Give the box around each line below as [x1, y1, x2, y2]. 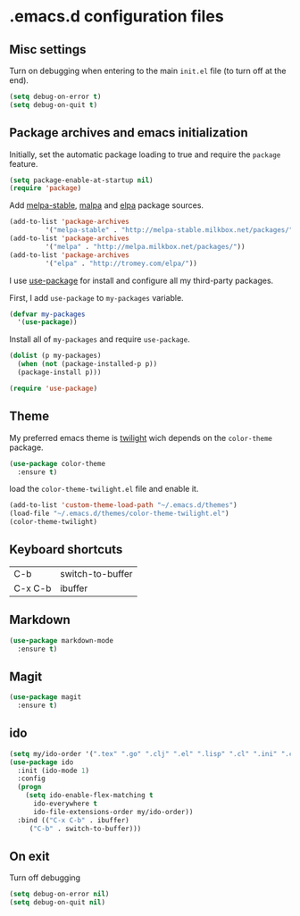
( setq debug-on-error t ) [9, 92, 102, 101]
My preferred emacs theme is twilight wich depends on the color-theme [9, 432, 272, 443]
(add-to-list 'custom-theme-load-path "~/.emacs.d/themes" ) [9, 501, 238, 510]
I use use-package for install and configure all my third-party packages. [9, 275, 274, 286]
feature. [9, 158, 38, 169]
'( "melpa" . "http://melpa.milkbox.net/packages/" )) [45, 242, 246, 251]
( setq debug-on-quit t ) [9, 100, 98, 109]
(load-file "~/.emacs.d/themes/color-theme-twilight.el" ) [9, 509, 229, 519]
